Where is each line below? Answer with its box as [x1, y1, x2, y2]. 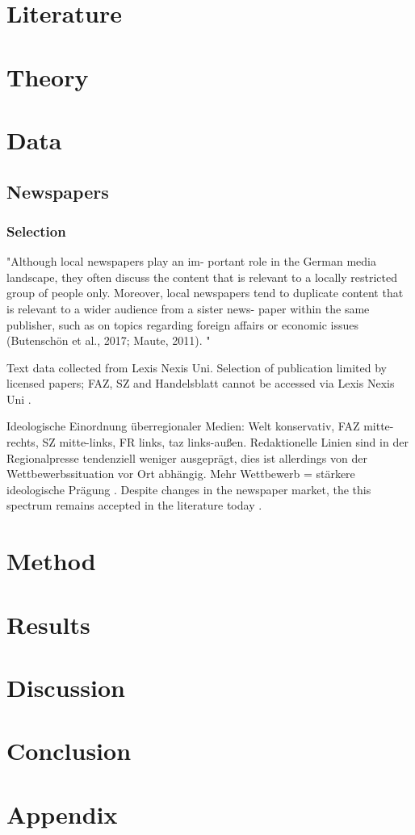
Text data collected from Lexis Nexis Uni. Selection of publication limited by [6, 359, 387, 376]
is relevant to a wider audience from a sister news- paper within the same [6, 300, 370, 317]
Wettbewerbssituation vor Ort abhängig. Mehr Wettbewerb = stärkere [6, 465, 355, 482]
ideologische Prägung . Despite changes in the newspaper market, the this [6, 480, 371, 497]
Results [6, 607, 90, 640]
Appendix [6, 797, 118, 830]
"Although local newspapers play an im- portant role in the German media [6, 253, 376, 270]
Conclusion [6, 734, 132, 767]
